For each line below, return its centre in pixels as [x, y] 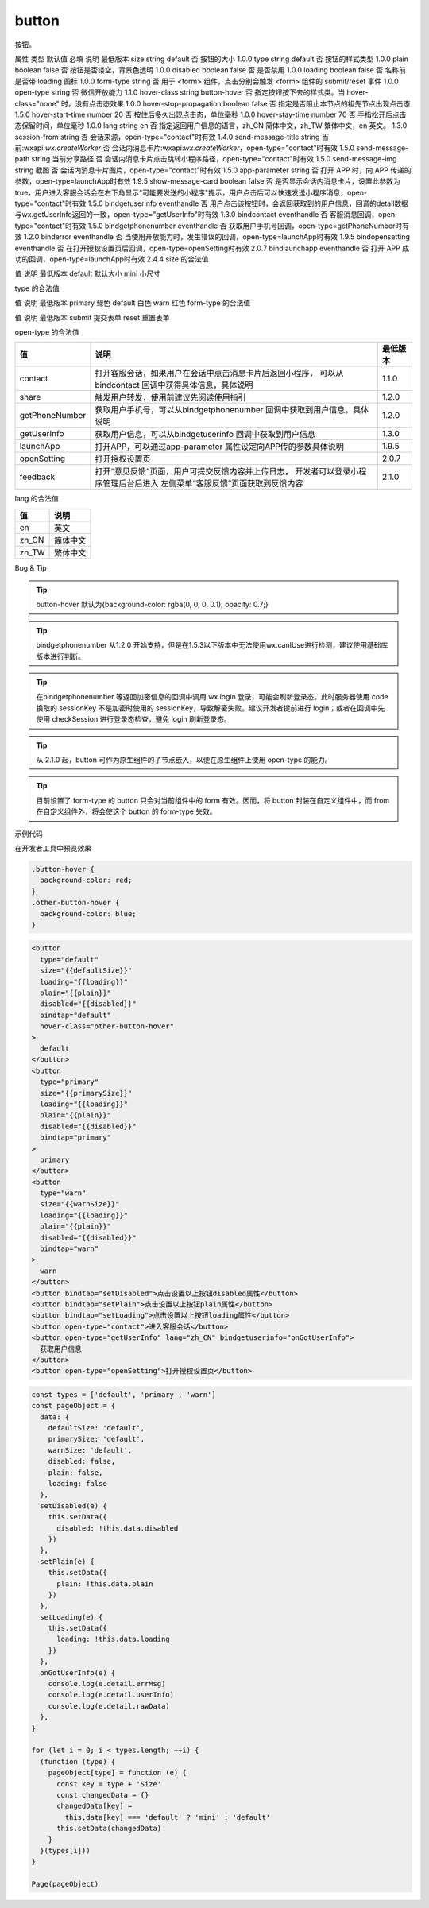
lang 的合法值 [37, 499]
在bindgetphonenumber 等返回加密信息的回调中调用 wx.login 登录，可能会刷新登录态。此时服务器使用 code [212, 697]
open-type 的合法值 [47, 332]
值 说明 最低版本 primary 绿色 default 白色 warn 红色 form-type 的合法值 [133, 303]
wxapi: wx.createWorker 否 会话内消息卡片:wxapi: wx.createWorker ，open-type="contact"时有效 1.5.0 [189, 148]
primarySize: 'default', [97, 1439]
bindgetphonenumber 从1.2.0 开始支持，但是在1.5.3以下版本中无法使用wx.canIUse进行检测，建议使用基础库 [212, 645]
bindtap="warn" [70, 1249]
